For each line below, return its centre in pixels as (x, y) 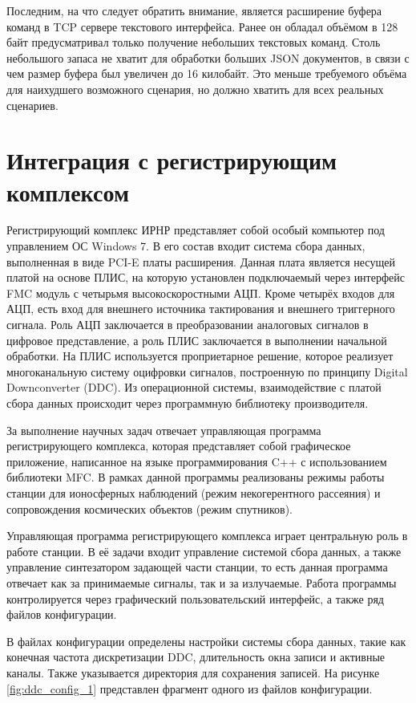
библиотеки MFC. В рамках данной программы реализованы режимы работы (196, 477)
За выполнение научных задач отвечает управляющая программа (164, 430)
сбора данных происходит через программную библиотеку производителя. (188, 403)
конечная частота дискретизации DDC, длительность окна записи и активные (196, 657)
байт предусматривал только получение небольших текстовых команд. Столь (194, 42)
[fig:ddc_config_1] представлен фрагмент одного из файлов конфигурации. (190, 688)
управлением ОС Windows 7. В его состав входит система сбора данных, (186, 246)
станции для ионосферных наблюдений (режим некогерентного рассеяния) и (194, 492)
